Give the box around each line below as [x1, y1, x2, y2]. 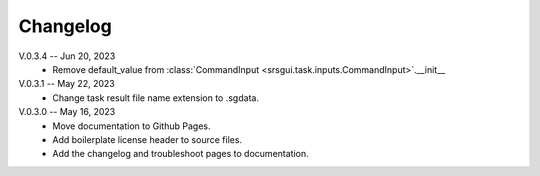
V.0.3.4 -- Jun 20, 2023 [18, 50, 116, 62]
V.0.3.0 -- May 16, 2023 [18, 106, 116, 118]
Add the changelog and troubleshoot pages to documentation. [52, 148, 309, 160]
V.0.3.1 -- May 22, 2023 [18, 78, 115, 90]
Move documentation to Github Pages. [52, 120, 211, 132]
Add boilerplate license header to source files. [52, 133, 243, 145]
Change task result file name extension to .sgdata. [52, 91, 260, 104]
